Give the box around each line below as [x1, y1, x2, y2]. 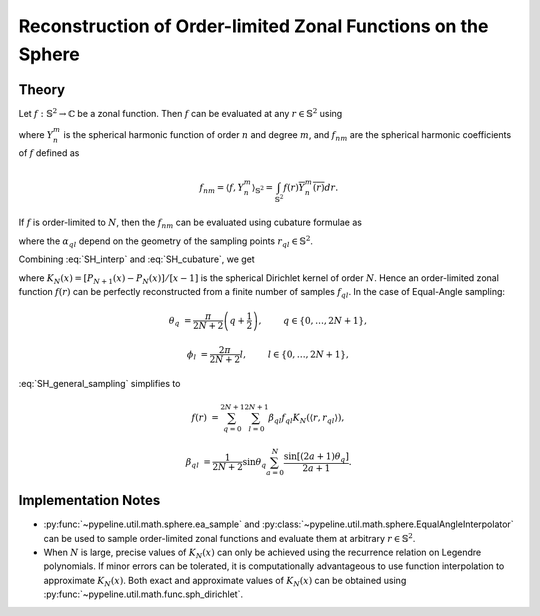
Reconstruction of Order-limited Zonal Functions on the [18, 15, 489, 37]
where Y [18, 129, 54, 141]
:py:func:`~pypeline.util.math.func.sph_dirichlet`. [43, 588, 244, 600]
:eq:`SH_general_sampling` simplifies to [18, 377, 181, 389]
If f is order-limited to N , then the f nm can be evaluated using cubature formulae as [18, 216, 362, 231]
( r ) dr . [312, 181, 339, 193]
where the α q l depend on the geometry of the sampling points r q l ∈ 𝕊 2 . [18, 234, 314, 249]
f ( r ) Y [283, 181, 305, 193]
